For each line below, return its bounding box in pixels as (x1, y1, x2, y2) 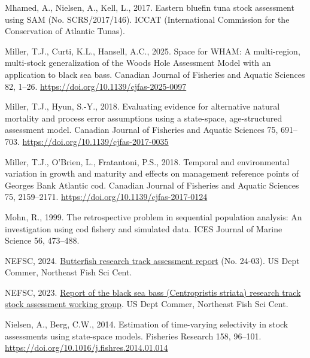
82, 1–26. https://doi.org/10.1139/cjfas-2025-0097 (5, 80, 187, 92)
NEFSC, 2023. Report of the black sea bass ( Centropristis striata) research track (5, 286, 301, 298)
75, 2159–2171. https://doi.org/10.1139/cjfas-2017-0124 (5, 190, 208, 203)
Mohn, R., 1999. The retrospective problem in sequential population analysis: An (5, 210, 302, 223)
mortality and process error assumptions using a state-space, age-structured (5, 111, 282, 124)
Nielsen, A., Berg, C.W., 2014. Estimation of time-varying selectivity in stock (5, 318, 288, 330)
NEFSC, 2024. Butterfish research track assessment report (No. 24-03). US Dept (5, 254, 300, 266)
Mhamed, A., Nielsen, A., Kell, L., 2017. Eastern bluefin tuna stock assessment (5, 1, 294, 13)
